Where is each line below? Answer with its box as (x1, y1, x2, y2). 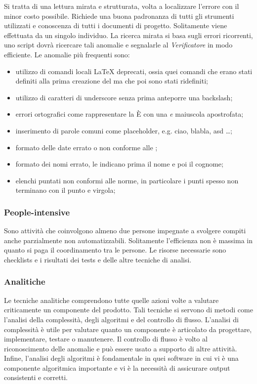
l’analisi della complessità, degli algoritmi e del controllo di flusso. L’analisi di (4, 314, 239, 324)
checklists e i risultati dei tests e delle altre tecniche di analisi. (4, 254, 192, 264)
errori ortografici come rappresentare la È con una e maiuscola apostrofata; (15, 109, 244, 119)
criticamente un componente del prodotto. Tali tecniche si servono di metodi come (4, 304, 253, 315)
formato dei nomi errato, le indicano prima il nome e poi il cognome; (15, 159, 223, 169)
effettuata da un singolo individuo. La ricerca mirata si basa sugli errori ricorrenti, (4, 30, 253, 40)
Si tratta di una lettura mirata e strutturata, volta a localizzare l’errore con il (4, 1, 239, 11)
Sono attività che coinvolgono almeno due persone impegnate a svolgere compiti (4, 225, 246, 236)
